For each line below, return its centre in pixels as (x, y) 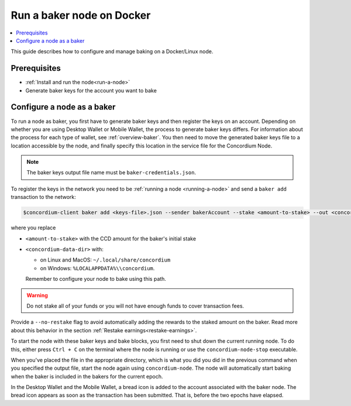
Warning (37, 295)
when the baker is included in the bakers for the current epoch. (87, 376)
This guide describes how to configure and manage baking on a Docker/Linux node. (112, 51)
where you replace (33, 228)
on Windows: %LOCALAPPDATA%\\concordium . (97, 268)
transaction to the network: (43, 197)
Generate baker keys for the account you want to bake (91, 90)
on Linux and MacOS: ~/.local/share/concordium (105, 260)
